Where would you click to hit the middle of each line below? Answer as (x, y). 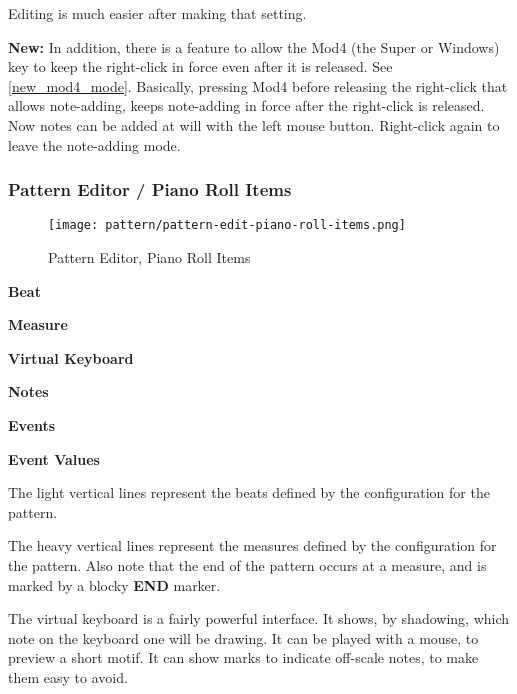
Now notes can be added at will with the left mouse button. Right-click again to (254, 124)
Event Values (54, 458)
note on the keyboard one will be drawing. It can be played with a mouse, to (243, 637)
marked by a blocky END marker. (114, 584)
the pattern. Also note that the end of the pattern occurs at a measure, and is (247, 564)
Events (32, 425)
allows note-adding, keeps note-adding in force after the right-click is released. (246, 105)
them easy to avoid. (68, 676)
